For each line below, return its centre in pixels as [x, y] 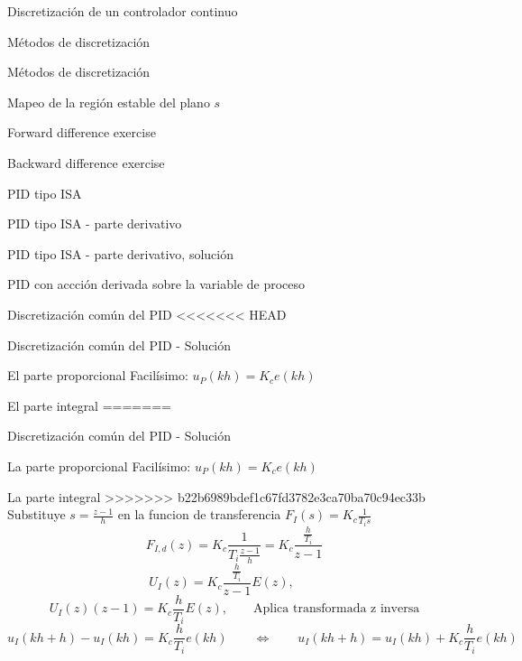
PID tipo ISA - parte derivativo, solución [121, 253]
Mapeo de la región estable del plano [109, 102]
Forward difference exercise [82, 132]
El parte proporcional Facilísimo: [98, 375]
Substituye [37, 514]
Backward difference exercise [86, 162]
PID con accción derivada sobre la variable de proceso [156, 284]
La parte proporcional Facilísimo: [99, 465]
